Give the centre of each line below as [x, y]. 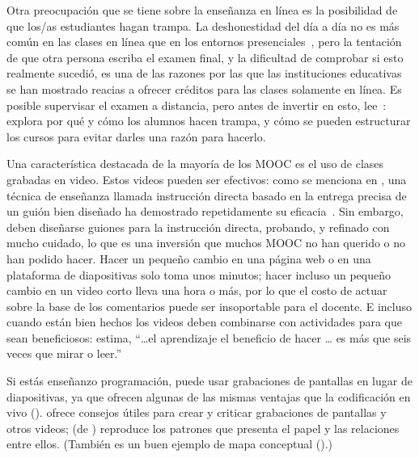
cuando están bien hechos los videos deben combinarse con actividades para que [204, 322]
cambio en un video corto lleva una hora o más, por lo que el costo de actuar [197, 290]
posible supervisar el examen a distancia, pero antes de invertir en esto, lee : [197, 105]
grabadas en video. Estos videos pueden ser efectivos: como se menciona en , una [207, 179]
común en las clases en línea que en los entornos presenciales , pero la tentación [204, 42]
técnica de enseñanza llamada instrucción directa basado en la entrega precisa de [207, 195]
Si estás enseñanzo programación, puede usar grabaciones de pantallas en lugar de [209, 381]
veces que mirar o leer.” [64, 353]
